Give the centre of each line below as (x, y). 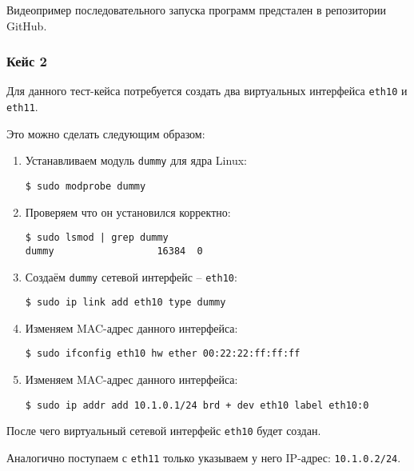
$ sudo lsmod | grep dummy (97, 238)
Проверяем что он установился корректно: (128, 212)
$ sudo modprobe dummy (86, 186)
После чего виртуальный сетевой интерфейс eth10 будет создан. (164, 431)
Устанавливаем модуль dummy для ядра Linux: (136, 160)
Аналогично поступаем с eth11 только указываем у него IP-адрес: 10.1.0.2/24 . (204, 457)
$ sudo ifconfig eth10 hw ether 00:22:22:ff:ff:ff (163, 354)
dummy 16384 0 (114, 251)
